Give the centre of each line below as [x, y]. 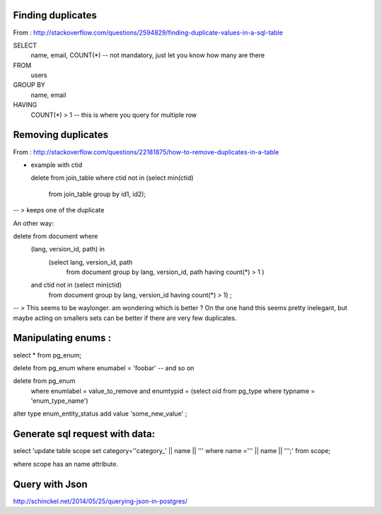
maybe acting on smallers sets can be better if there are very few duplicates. [125, 318]
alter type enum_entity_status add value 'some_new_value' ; [100, 413]
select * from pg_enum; [47, 355]
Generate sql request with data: [84, 434]
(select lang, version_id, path [91, 262]
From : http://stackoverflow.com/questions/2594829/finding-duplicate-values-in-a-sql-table [148, 33]
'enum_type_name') [59, 401]
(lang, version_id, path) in [68, 249]
